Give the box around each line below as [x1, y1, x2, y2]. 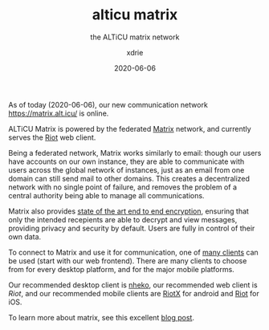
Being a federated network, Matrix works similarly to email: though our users [8, 148, 262, 157]
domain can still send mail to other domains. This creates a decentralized [8, 173, 251, 183]
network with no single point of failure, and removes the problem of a [8, 182, 237, 192]
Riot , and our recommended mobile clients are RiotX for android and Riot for [8, 288, 259, 298]
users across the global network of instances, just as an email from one [8, 165, 245, 174]
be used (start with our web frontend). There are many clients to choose [8, 255, 247, 266]
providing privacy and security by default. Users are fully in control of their [8, 223, 255, 233]
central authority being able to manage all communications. [8, 190, 205, 200]
